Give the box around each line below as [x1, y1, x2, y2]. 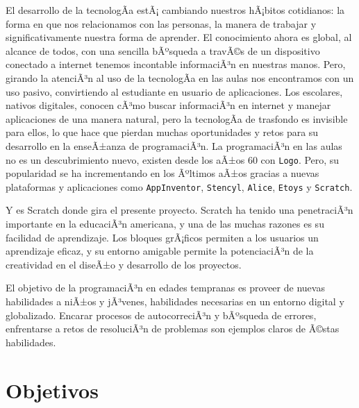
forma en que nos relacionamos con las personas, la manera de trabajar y [6, 16, 317, 31]
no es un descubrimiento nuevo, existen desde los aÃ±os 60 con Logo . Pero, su [6, 152, 340, 167]
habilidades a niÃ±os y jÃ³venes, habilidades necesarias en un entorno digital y [6, 294, 344, 308]
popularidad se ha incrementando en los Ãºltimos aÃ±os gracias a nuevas [6, 166, 319, 180]
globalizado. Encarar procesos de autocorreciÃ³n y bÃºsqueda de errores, [6, 307, 317, 322]
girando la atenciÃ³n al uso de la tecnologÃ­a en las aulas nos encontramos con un [6, 70, 354, 85]
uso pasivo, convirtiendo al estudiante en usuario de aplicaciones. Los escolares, [6, 84, 343, 99]
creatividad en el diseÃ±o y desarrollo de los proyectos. [6, 257, 242, 271]
